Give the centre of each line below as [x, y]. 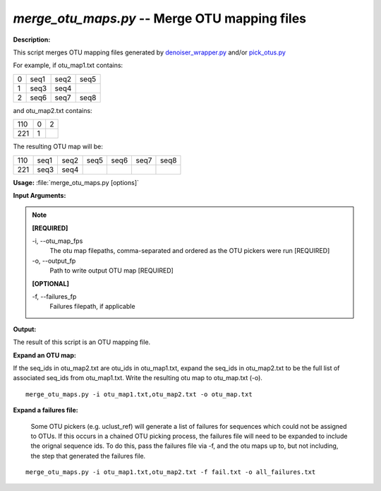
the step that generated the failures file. [88, 456]
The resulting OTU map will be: [58, 147]
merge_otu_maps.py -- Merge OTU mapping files [160, 18]
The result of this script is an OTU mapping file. [82, 342]
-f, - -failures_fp [54, 297]
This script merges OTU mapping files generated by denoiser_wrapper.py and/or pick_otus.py [149, 52]
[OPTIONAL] [51, 283]
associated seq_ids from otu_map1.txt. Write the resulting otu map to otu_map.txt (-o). [138, 378]
